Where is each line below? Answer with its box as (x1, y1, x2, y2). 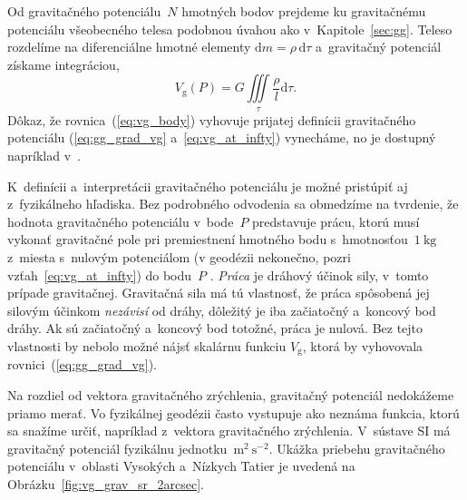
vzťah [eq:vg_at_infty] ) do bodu (7, 265, 192, 284)
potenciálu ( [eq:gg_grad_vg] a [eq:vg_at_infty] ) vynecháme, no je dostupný (7, 128, 436, 147)
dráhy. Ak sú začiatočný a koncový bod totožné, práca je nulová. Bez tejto (7, 319, 423, 338)
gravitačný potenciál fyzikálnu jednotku (7, 438, 228, 457)
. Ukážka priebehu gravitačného (268, 438, 445, 457)
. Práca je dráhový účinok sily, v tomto (209, 265, 429, 284)
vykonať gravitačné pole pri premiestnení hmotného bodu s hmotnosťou (7, 230, 408, 249)
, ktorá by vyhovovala (302, 336, 423, 355)
